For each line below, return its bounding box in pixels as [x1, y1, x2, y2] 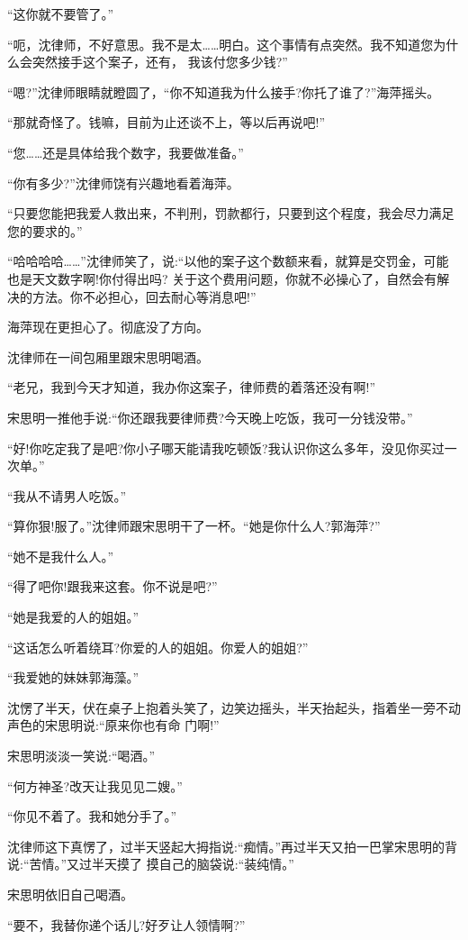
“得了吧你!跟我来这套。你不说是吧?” [7, 577, 218, 596]
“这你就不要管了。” [7, 5, 114, 23]
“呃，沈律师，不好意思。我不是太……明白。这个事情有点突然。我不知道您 [7, 34, 434, 53]
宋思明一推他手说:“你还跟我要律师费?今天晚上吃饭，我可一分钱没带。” [7, 407, 413, 426]
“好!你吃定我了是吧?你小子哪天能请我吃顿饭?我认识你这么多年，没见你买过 [7, 438, 445, 457]
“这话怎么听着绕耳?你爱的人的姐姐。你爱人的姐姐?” [7, 637, 309, 656]
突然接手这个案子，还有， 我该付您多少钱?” [31, 52, 288, 71]
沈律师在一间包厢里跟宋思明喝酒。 [7, 347, 209, 366]
